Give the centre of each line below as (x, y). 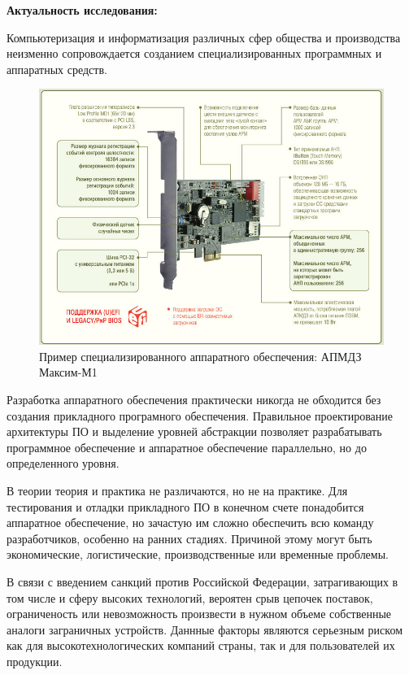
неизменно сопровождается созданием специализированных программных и (194, 53)
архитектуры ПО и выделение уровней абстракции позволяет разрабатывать (194, 431)
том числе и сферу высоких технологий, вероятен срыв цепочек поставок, (190, 597)
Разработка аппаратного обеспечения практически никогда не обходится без (194, 399)
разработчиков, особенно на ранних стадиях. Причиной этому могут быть (189, 538)
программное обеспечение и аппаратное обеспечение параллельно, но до (187, 447)
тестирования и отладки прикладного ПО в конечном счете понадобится (185, 506)
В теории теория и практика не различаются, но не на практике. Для (177, 490)
